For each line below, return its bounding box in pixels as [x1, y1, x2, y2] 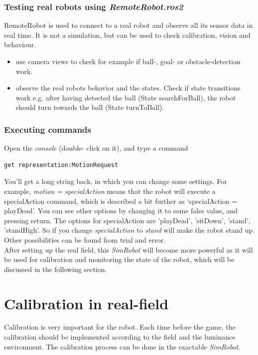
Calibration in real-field [4, 293, 169, 313]
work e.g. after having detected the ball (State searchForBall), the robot [15, 92, 236, 102]
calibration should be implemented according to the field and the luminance [4, 332, 236, 342]
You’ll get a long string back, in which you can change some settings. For [4, 176, 227, 186]
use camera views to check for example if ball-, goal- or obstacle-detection [15, 56, 241, 66]
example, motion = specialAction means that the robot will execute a [4, 185, 216, 196]
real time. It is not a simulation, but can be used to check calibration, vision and [4, 29, 251, 40]
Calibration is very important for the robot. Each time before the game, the [4, 322, 236, 332]
